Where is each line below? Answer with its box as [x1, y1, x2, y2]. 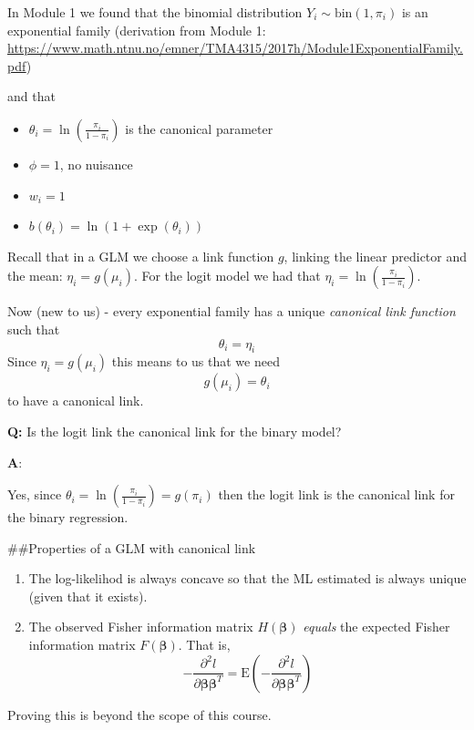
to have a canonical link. [7, 391, 144, 410]
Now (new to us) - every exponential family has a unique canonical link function [7, 302, 456, 321]
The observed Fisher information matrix [28, 617, 253, 636]
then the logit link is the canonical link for [218, 485, 455, 504]
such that [7, 319, 60, 338]
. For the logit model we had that [133, 266, 321, 285]
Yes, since [7, 485, 62, 504]
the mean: [7, 266, 63, 285]
